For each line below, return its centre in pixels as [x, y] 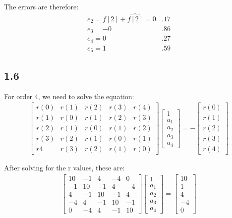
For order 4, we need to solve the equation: [69, 96]
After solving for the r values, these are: [64, 168]
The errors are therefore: [41, 6]
